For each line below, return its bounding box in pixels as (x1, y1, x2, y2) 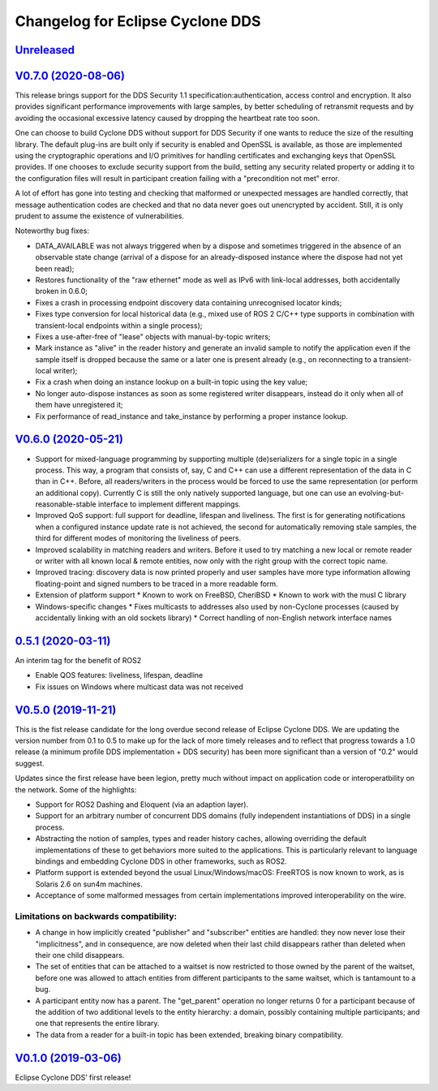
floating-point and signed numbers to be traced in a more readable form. (35, 579, 279, 589)
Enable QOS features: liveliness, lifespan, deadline (35, 671, 204, 680)
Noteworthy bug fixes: (15, 226, 89, 235)
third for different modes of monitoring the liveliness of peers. (35, 533, 242, 543)
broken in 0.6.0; (35, 287, 88, 296)
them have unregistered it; (35, 400, 123, 410)
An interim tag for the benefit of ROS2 (15, 655, 142, 665)
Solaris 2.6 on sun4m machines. (35, 879, 144, 889)
